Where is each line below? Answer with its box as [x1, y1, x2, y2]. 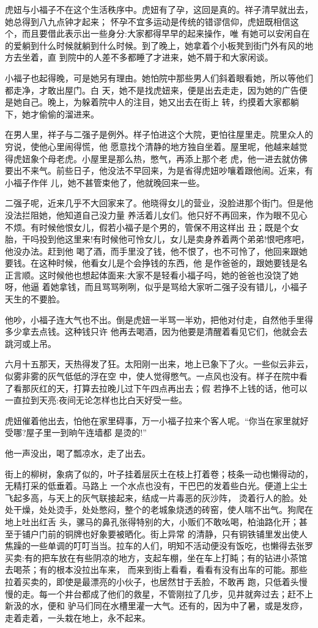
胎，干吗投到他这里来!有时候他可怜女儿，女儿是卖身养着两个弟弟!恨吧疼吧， [5, 233, 309, 245]
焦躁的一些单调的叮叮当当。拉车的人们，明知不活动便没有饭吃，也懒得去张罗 [5, 539, 313, 552]
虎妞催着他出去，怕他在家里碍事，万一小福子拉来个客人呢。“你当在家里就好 [5, 414, 309, 427]
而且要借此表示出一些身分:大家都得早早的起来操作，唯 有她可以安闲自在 [21, 27, 310, 40]
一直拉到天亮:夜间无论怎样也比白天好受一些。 [5, 394, 187, 406]
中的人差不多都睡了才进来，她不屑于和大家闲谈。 [76, 51, 273, 64]
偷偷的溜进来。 [39, 107, 99, 120]
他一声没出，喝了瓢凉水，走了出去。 [5, 447, 150, 459]
